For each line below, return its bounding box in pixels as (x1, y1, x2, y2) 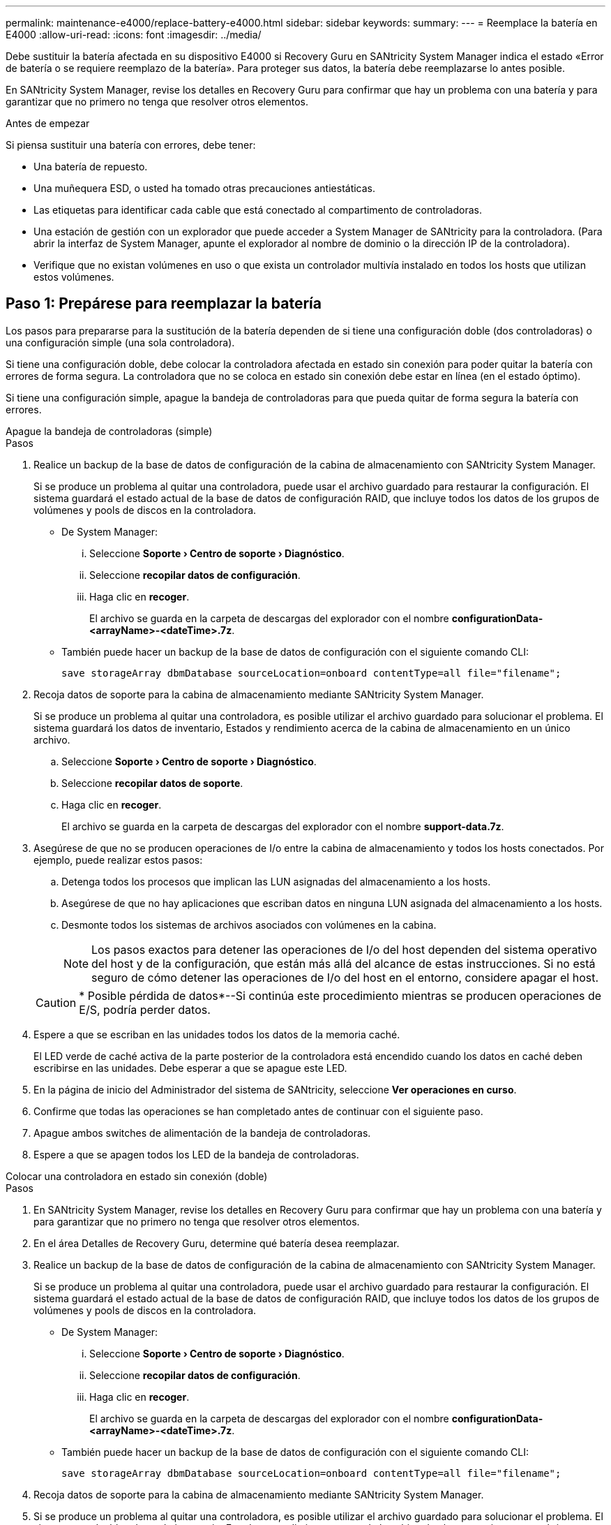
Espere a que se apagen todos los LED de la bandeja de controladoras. (33, 1148, 359, 1161)
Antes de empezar (6, 117, 90, 129)
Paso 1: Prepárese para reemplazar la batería (6, 295, 322, 313)
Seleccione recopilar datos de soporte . (61, 776, 243, 789)
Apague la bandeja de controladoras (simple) (6, 425, 213, 437)
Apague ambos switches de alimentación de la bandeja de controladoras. (33, 1126, 371, 1139)
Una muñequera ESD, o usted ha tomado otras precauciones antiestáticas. (33, 182, 376, 194)
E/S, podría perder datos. (79, 1002, 211, 1017)
